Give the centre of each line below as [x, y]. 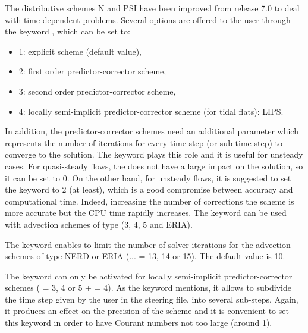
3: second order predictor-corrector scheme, [97, 91]
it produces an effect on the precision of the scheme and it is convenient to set [147, 311]
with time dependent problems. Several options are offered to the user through [148, 19]
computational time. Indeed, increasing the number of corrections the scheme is [150, 201]
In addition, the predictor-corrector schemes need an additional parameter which [152, 131]
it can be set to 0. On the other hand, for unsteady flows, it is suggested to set [148, 178]
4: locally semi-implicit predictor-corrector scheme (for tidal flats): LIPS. [151, 111]
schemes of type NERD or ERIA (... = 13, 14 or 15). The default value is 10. [145, 256]
